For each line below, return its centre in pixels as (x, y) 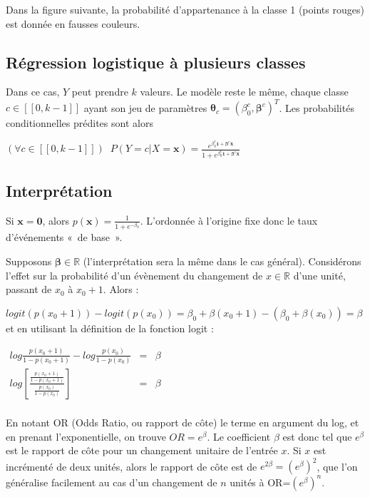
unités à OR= (260, 482)
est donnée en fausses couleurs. (73, 23)
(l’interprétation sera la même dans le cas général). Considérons (222, 261)
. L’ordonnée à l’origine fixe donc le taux (229, 220)
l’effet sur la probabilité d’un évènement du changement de (134, 275)
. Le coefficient (239, 436)
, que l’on (337, 466)
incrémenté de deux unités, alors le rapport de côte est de (132, 466)
